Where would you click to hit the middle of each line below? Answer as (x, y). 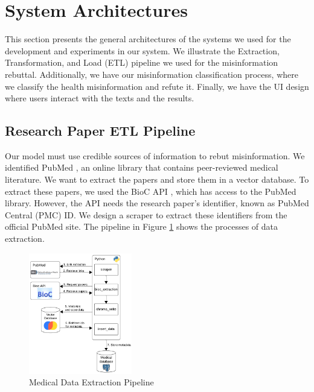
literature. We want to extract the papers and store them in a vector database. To (157, 179)
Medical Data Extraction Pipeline (91, 382)
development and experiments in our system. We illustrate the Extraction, (142, 50)
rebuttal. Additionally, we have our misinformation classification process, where (152, 74)
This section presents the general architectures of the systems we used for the (148, 39)
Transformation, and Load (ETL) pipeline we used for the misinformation (142, 62)
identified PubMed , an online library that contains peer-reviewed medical (142, 167)
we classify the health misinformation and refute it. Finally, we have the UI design (157, 86)
